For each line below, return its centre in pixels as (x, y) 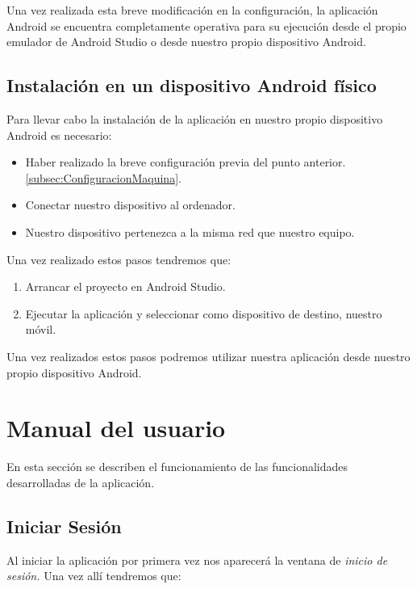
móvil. (41, 329)
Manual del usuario (116, 428)
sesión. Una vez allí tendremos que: (94, 576)
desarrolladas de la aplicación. (81, 482)
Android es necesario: (59, 135)
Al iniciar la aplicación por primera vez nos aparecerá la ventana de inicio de (197, 560)
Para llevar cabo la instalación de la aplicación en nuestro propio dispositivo (195, 118)
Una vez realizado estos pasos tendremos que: (119, 259)
